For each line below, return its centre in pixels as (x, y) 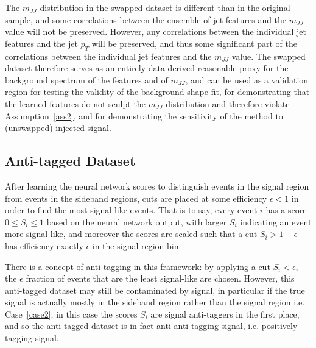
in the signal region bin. (137, 245)
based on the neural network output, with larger (137, 222)
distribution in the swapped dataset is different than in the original (165, 7)
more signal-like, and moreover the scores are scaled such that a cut (131, 234)
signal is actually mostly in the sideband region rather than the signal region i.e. (155, 302)
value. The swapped (269, 56)
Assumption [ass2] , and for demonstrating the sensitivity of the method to (144, 115)
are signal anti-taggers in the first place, (225, 314)
